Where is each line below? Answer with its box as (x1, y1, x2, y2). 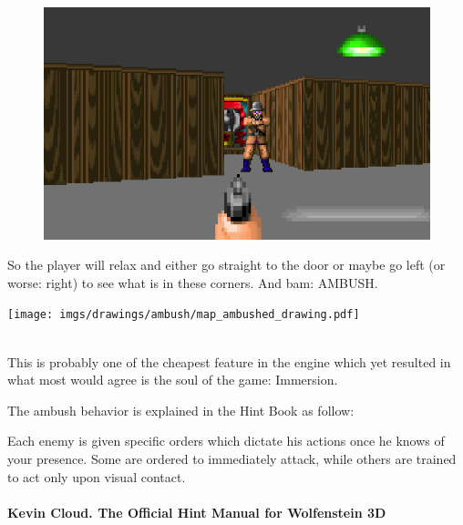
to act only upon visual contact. (7, 467, 186, 486)
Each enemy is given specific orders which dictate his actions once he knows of (7, 431, 445, 450)
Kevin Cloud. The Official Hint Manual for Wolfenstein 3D (7, 502, 386, 521)
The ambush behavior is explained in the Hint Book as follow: (7, 400, 355, 419)
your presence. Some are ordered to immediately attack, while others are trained (7, 448, 457, 468)
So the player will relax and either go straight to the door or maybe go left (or (7, 255, 446, 274)
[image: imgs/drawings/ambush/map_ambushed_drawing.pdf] (7, 308, 360, 322)
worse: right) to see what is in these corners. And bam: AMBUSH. (7, 273, 378, 292)
